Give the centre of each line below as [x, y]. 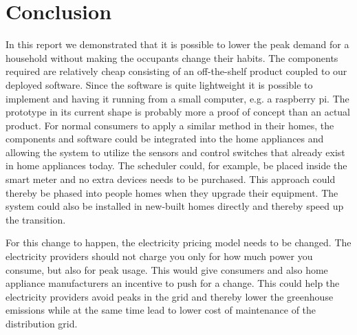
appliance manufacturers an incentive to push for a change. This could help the [173, 283]
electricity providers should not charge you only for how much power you [159, 256]
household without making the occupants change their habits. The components [172, 57]
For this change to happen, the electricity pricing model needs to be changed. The [178, 242]
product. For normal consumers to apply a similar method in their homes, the [170, 125]
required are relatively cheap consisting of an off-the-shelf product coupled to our [176, 71]
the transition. [36, 219]
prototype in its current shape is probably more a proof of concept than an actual [178, 112]
